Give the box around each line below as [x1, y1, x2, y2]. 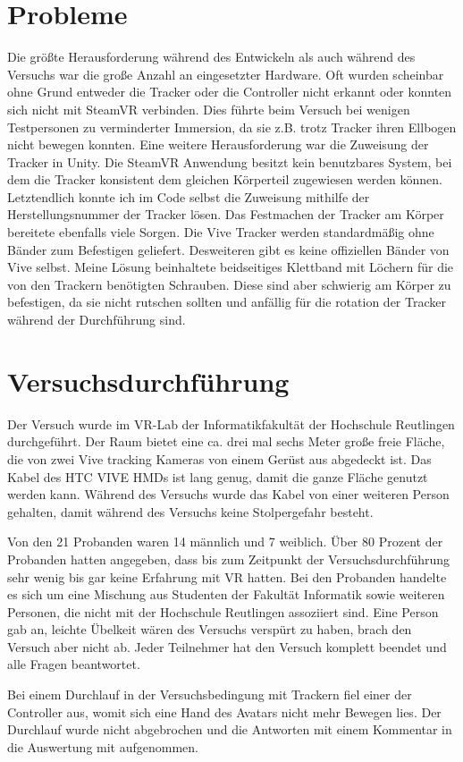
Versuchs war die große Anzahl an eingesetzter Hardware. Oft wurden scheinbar [7, 64, 444, 83]
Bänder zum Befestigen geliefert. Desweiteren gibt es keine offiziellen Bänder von [7, 240, 450, 258]
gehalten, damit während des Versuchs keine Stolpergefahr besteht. [7, 502, 374, 521]
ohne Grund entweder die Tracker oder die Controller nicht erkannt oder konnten [7, 82, 452, 101]
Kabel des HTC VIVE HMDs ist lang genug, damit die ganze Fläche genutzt [7, 467, 428, 486]
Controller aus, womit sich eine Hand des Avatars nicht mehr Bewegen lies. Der [7, 702, 442, 721]
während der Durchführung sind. [7, 310, 186, 329]
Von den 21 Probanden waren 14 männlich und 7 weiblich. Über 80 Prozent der [7, 532, 443, 551]
